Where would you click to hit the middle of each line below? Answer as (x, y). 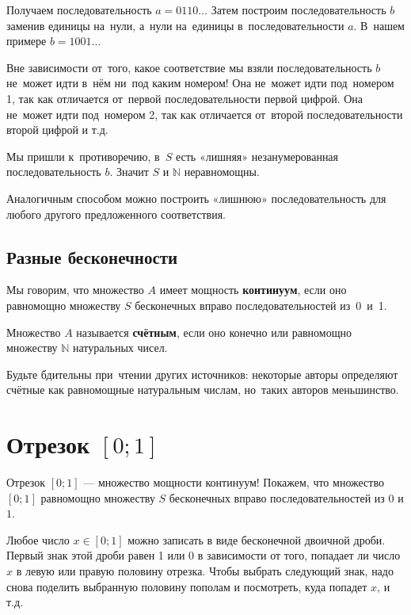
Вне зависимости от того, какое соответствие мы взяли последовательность (189, 67)
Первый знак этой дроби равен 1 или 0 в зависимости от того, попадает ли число (204, 555)
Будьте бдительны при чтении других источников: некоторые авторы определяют (202, 374)
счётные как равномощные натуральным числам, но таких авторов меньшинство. (203, 390)
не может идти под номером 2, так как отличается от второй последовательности (205, 114)
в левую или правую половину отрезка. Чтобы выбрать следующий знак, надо (205, 570)
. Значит (129, 172)
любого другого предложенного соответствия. (116, 214)
